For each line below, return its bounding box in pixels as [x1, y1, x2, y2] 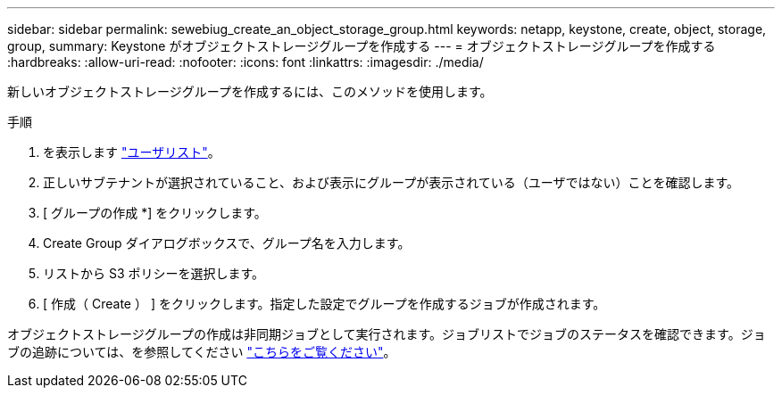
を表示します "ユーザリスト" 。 [43, 144, 220, 160]
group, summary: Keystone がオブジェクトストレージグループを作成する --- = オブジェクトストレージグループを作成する [7, 38, 716, 53]
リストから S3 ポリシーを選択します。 [43, 266, 265, 281]
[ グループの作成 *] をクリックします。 [43, 205, 267, 220]
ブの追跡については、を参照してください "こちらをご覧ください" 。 [7, 344, 396, 359]
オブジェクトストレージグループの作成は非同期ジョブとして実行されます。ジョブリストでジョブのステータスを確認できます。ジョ [7, 326, 766, 342]
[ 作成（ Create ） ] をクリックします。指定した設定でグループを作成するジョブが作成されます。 [43, 296, 606, 311]
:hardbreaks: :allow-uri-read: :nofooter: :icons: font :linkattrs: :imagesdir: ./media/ [7, 54, 484, 70]
